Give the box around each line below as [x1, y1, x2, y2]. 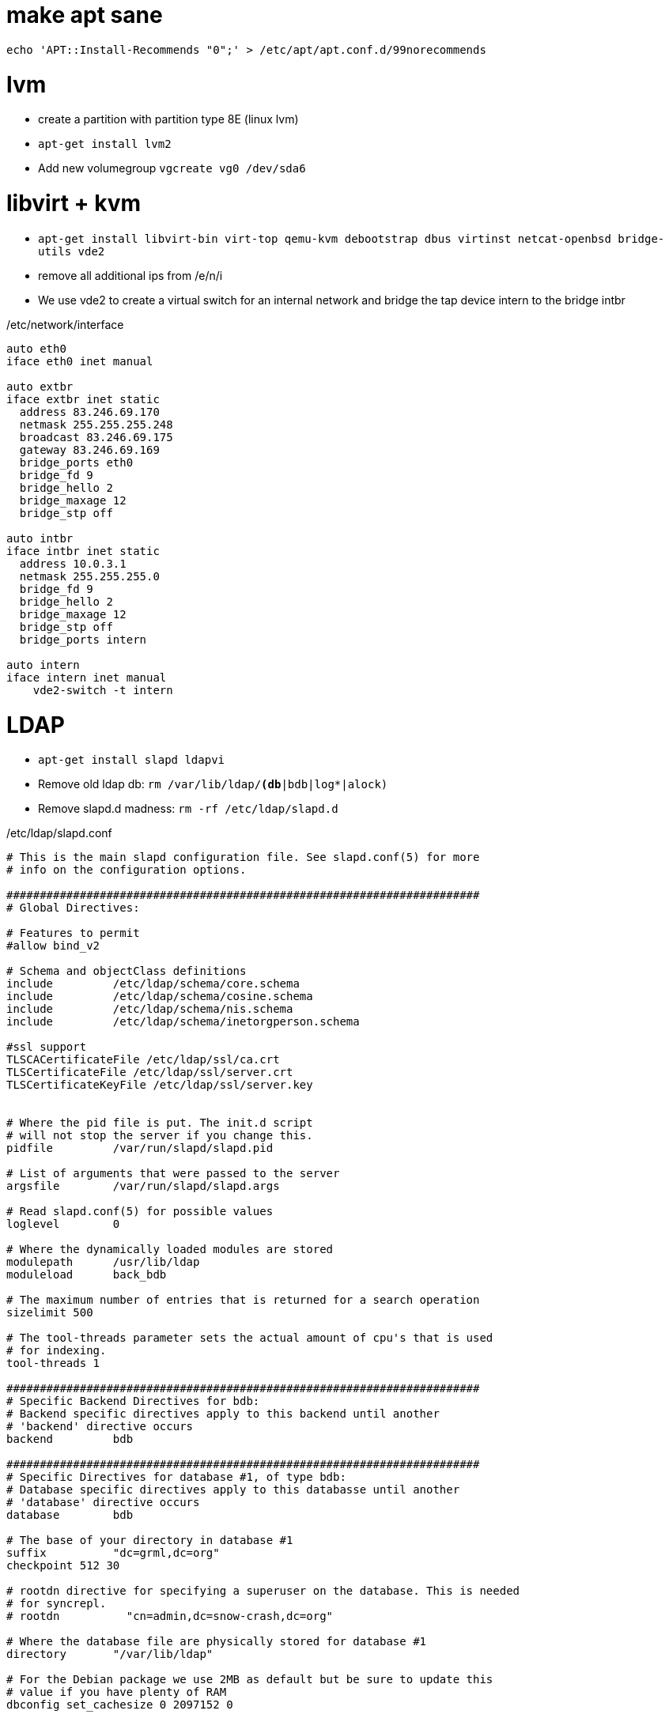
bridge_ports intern [19, 632, 147, 646]
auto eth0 [6, 342, 66, 355]
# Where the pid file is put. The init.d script [6, 1116, 313, 1130]
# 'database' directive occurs [6, 1496, 200, 1509]
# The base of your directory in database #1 [6, 1534, 293, 1547]
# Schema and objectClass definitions [6, 965, 247, 978]
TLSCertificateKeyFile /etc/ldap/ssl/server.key [6, 1078, 313, 1092]
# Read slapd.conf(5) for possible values [6, 1205, 274, 1218]
